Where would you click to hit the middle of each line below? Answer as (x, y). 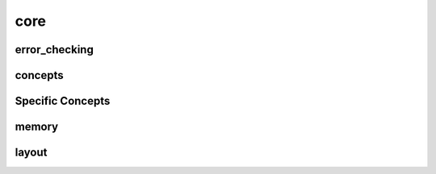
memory (37, 127)
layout (31, 153)
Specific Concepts (63, 101)
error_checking (55, 50)
